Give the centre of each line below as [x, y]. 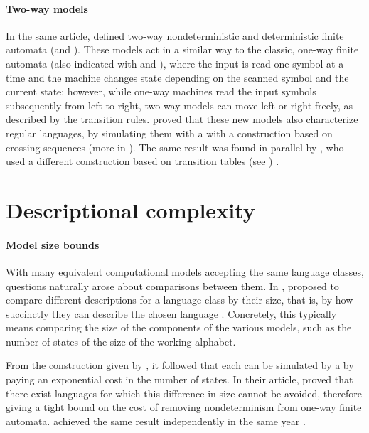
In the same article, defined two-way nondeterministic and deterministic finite [175, 35]
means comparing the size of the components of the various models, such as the [179, 327]
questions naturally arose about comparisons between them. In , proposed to [172, 285]
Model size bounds [53, 244]
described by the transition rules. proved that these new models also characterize [182, 119]
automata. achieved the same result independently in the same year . [156, 421]
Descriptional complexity [130, 209]
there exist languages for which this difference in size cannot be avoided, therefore [184, 393]
